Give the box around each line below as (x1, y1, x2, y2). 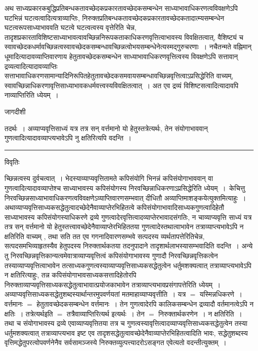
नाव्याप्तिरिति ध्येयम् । (4, 90, 59, 100)
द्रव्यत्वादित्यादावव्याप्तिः (4, 61, 58, 71)
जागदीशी (4, 106, 26, 116)
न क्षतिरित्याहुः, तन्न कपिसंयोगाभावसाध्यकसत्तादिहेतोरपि (4, 270, 136, 280)
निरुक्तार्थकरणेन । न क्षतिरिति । (158, 308, 242, 318)
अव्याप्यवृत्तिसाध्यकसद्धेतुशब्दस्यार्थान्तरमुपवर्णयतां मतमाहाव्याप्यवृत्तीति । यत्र (4, 289, 186, 299)
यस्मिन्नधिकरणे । (199, 289, 243, 299)
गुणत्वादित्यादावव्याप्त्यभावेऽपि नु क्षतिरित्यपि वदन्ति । (4, 133, 131, 143)
